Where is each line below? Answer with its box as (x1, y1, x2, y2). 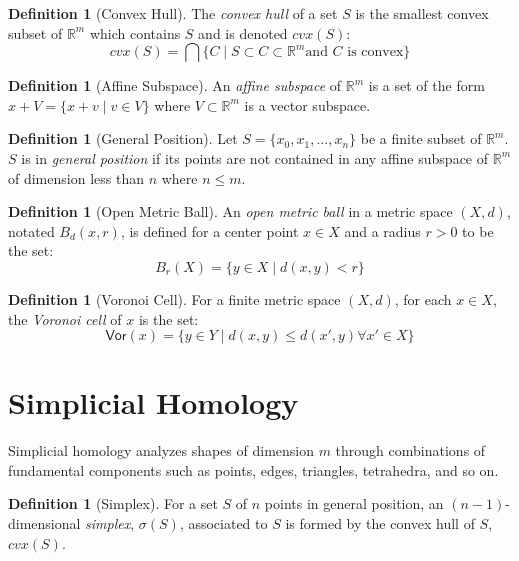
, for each (394, 288, 452, 309)
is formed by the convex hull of (285, 513, 475, 534)
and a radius (344, 220, 421, 241)
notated (8, 220, 55, 241)
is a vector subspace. (244, 94, 371, 115)
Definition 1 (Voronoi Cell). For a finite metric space (8, 288, 341, 309)
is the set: (138, 308, 199, 329)
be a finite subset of (360, 128, 482, 149)
